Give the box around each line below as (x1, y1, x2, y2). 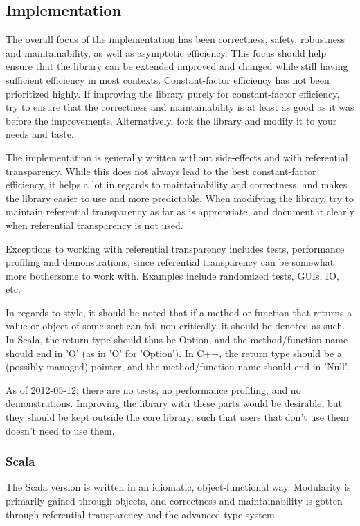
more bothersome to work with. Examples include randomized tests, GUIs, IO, (6, 268, 339, 282)
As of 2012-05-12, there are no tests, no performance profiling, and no (6, 382, 301, 397)
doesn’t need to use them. (6, 423, 115, 437)
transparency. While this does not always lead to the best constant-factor (6, 163, 316, 178)
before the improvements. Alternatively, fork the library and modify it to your (6, 113, 337, 127)
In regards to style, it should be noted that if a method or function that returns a (6, 305, 352, 319)
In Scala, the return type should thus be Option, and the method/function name (6, 332, 348, 347)
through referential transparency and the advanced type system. (6, 507, 278, 521)
